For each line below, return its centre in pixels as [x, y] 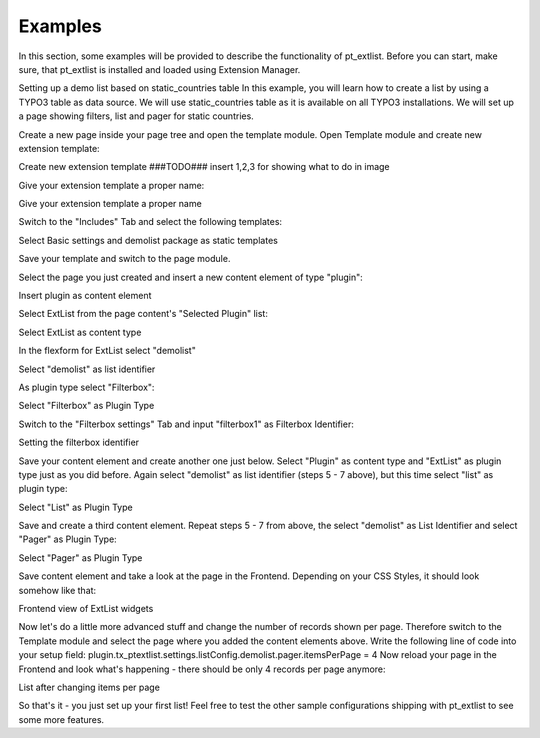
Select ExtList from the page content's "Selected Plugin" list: [143, 314]
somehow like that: [57, 590]
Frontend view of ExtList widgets [86, 609]
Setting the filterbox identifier [79, 442]
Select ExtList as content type [80, 332]
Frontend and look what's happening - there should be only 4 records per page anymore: [202, 669]
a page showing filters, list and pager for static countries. [136, 116]
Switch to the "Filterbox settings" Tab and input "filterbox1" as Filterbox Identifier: [186, 424]
